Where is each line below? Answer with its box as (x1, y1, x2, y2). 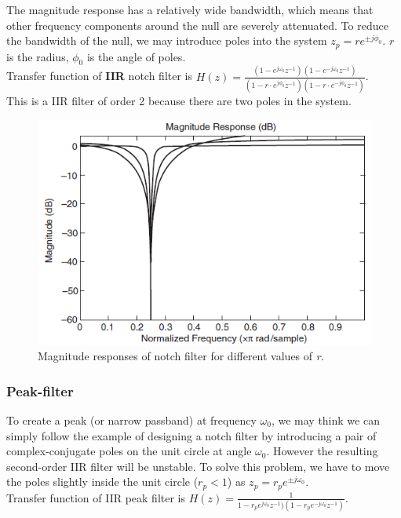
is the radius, (6, 48, 69, 64)
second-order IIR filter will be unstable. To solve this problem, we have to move (6, 458, 390, 474)
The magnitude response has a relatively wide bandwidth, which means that (6, 2, 374, 17)
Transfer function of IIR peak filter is (6, 489, 185, 505)
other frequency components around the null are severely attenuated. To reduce (6, 16, 388, 33)
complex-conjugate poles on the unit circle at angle (6, 443, 252, 459)
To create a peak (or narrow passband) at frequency (6, 411, 257, 428)
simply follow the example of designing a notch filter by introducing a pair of (6, 427, 377, 443)
